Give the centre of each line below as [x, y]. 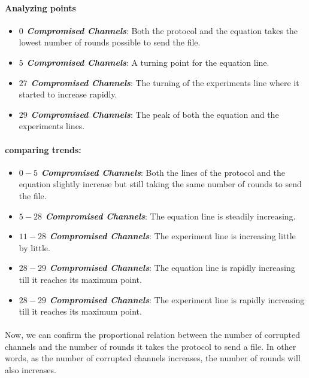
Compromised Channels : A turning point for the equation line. [148, 62]
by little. [34, 247]
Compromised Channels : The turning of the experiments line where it [165, 82]
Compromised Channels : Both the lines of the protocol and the [163, 172]
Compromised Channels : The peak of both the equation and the [155, 114]
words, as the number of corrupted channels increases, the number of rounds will [153, 358]
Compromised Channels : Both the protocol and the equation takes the [162, 30]
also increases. [31, 370]
